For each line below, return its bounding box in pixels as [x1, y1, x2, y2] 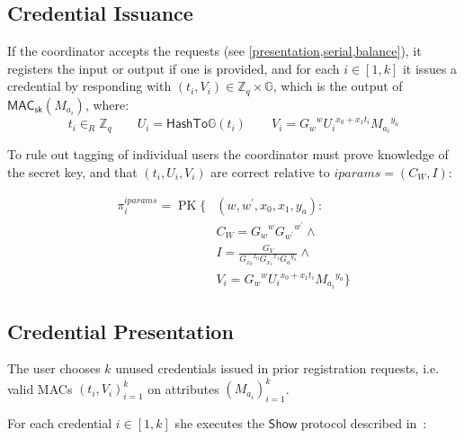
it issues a [402, 58, 458, 77]
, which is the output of [272, 76, 403, 95]
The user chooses [7, 359, 101, 378]
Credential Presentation [7, 317, 234, 345]
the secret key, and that [7, 163, 138, 182]
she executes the [174, 414, 264, 433]
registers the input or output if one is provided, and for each [7, 58, 340, 77]
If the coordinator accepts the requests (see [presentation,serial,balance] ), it [7, 41, 422, 60]
